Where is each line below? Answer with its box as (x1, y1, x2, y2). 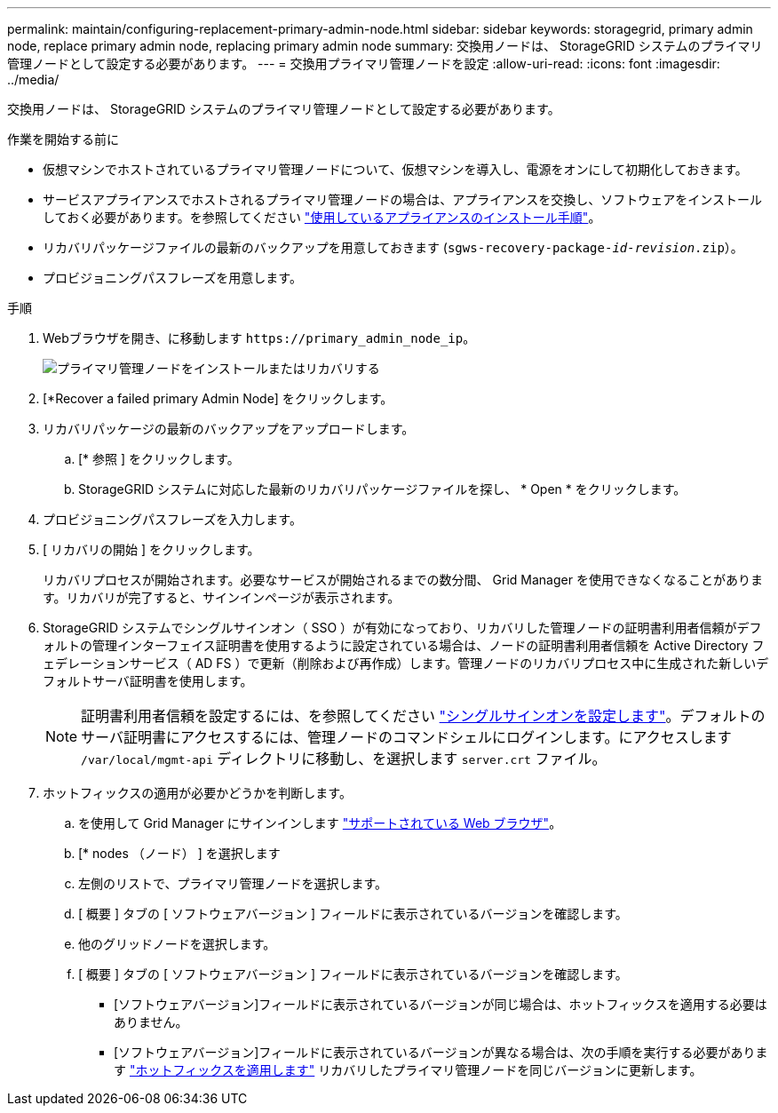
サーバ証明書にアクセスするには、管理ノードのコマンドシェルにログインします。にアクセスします (81, 728, 732, 746)
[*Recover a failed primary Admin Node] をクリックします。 (43, 391, 393, 406)
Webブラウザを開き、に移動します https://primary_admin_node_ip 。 (43, 330, 476, 346)
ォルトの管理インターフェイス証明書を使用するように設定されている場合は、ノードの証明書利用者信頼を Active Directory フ (43, 638, 765, 653)
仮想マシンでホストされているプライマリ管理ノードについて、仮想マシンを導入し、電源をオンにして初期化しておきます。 (43, 162, 748, 177)
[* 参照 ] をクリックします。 (78, 451, 240, 466)
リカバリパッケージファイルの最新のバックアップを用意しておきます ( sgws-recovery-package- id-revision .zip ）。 (43, 240, 743, 255)
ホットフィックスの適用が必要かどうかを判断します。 (43, 785, 352, 800)
